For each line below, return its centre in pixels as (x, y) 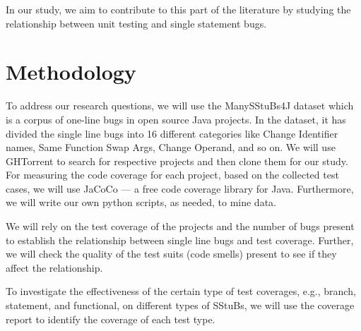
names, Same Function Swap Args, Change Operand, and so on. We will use (171, 147)
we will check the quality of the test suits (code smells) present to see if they (171, 254)
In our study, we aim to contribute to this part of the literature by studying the (178, 9)
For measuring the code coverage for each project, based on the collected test (172, 175)
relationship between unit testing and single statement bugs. (136, 23)
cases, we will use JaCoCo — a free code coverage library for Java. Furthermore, (180, 188)
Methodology (71, 72)
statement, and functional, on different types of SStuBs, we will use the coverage (180, 305)
